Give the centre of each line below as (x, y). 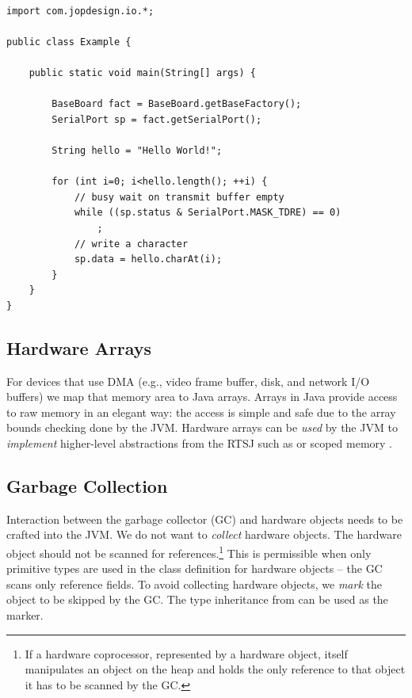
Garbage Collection (87, 486)
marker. (25, 615)
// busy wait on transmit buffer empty (179, 197)
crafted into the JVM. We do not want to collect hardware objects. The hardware (204, 534)
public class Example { (69, 42)
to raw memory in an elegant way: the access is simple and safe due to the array (201, 412)
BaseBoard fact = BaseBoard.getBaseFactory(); (177, 104)
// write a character (131, 244)
